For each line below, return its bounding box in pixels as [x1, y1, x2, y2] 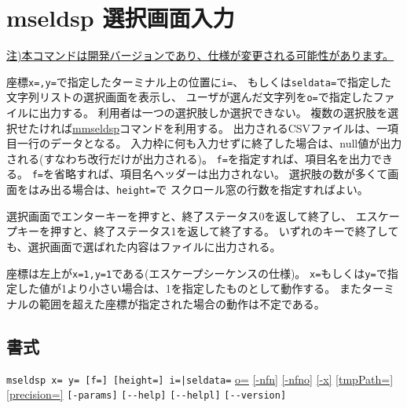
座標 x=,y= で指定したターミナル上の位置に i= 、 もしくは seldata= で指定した [6, 73, 392, 89]
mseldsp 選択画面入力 [6, 2, 235, 34]
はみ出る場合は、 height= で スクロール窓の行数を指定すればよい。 [27, 181, 368, 198]
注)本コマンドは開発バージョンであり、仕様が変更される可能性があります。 [6, 47, 394, 64]
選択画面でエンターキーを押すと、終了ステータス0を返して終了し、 [6, 207, 353, 224]
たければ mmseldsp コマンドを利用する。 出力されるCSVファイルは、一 [27, 119, 388, 136]
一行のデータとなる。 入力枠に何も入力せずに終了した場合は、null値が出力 [16, 135, 402, 151]
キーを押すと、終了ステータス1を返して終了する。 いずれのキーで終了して [16, 223, 399, 239]
